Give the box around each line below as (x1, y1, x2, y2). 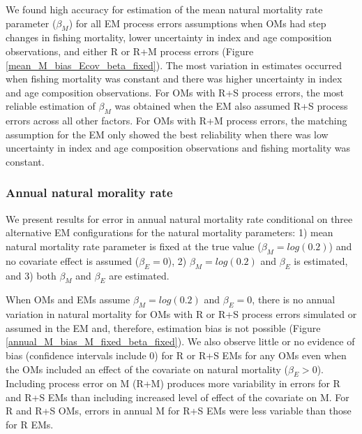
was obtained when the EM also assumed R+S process (114, 99, 348, 113)
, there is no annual (252, 292, 335, 307)
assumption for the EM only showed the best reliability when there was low (6, 126, 329, 141)
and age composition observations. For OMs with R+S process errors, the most (6, 85, 345, 99)
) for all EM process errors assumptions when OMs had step (68, 15, 326, 30)
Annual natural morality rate (6, 184, 173, 201)
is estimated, (294, 253, 348, 268)
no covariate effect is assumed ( (6, 253, 139, 268)
